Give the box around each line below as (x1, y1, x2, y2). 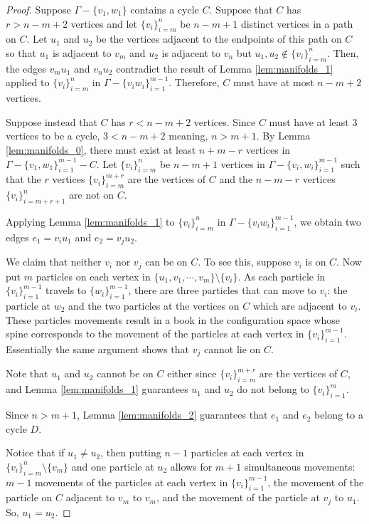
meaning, (169, 128, 208, 143)
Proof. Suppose (6, 2, 71, 16)
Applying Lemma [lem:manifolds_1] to (6, 214, 175, 229)
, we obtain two (294, 214, 361, 229)
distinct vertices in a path (240, 16, 353, 31)
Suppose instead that (6, 114, 97, 129)
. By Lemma (256, 128, 311, 143)
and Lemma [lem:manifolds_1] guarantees (6, 382, 188, 397)
